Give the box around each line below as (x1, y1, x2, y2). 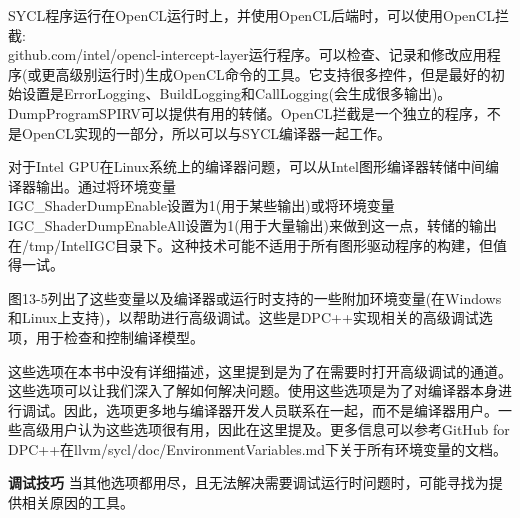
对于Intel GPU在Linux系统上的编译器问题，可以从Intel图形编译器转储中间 (8, 156, 485, 177)
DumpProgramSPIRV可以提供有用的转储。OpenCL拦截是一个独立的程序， (8, 102, 487, 123)
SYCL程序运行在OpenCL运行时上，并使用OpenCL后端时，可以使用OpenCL (8, 5, 495, 25)
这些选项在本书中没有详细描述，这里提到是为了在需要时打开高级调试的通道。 (8, 360, 512, 381)
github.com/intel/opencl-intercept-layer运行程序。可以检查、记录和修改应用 (8, 44, 487, 65)
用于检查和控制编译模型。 (35, 326, 204, 347)
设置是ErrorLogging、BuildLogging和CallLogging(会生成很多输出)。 (21, 83, 452, 104)
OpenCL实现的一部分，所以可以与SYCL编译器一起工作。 (21, 122, 392, 143)
